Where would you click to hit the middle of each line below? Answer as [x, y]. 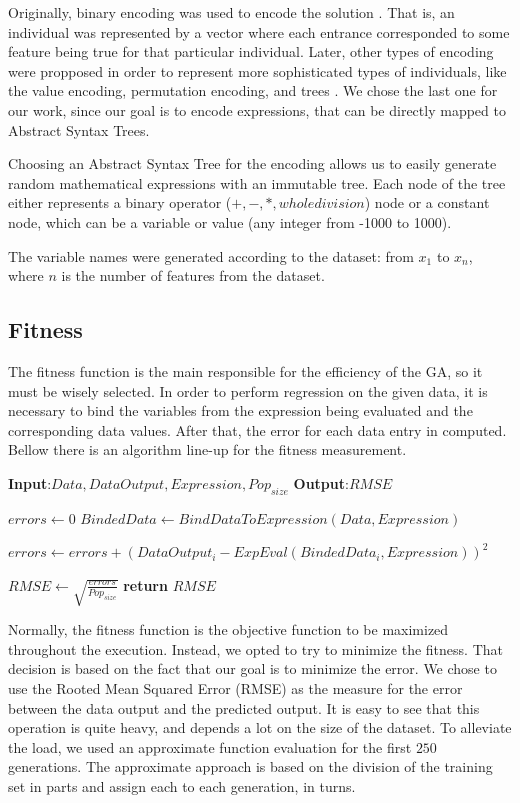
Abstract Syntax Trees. [79, 129]
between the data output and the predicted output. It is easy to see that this [244, 707]
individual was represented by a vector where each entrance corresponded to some [259, 31]
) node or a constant [427, 202]
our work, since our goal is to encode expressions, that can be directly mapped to [257, 109]
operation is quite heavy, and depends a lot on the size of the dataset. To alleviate [260, 727]
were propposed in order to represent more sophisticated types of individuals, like [257, 70]
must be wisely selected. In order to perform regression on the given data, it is [248, 390]
